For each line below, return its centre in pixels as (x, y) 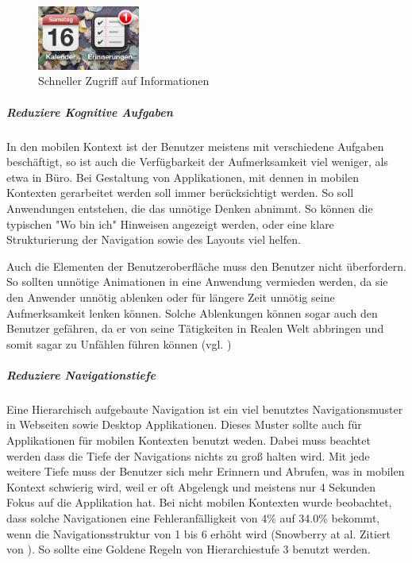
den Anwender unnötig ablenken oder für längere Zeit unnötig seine (171, 297)
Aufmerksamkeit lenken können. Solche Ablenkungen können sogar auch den (192, 312)
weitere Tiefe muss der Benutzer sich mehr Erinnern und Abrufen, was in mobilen (206, 471)
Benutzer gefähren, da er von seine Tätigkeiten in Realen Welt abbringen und (195, 328)
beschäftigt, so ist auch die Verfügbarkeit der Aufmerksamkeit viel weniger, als (197, 162)
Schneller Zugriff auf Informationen (124, 81)
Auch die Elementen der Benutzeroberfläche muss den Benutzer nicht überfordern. (206, 266)
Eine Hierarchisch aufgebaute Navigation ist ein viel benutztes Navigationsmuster (205, 409)
